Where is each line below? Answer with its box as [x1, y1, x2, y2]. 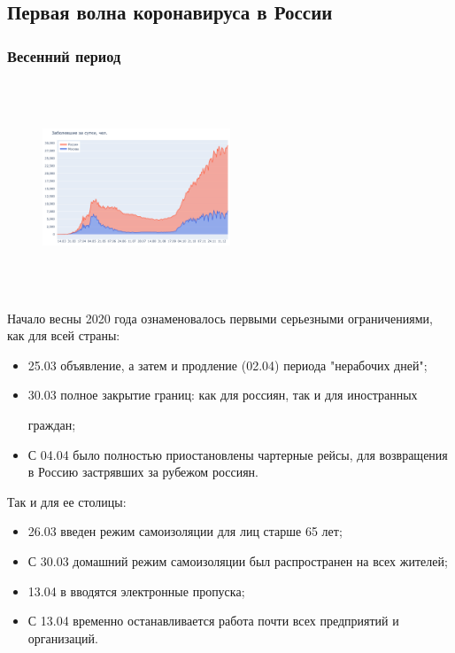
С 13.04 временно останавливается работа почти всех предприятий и [27, 611, 399, 630]
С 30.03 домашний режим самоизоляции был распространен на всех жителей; [27, 551, 448, 570]
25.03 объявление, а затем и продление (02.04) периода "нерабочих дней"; [27, 355, 428, 374]
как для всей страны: [7, 326, 120, 345]
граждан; [27, 415, 76, 433]
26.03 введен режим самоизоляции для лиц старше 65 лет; [27, 522, 343, 540]
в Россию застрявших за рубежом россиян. [27, 463, 258, 481]
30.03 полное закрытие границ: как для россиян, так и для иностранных [27, 385, 418, 404]
